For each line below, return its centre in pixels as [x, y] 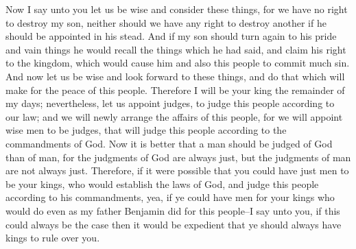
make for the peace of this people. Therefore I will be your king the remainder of [175, 90]
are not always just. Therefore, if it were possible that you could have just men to [177, 170]
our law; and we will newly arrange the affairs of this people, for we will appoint [174, 116]
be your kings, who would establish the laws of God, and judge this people [162, 183]
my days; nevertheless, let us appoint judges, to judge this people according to [170, 103]
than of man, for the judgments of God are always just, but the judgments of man [178, 157]
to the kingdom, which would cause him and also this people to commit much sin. [178, 63]
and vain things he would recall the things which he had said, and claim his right [176, 49]
